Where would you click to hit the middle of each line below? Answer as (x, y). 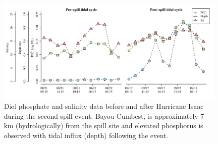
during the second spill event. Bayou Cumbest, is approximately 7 (104, 116)
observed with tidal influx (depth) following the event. (86, 135)
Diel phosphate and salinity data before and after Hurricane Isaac (104, 106)
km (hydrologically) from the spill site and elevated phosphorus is (104, 125)
